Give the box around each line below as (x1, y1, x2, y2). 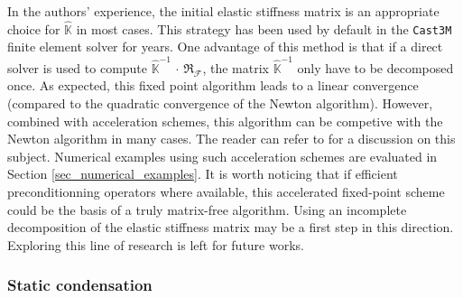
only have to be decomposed (297, 58, 454, 77)
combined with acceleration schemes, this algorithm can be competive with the (7, 111, 443, 130)
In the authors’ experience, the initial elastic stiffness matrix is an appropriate (7, 2, 440, 20)
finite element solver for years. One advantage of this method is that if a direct (7, 37, 443, 56)
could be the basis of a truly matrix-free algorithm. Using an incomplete (7, 200, 407, 219)
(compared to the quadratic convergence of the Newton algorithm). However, (7, 93, 433, 112)
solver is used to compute (7, 58, 148, 77)
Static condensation (7, 274, 153, 296)
